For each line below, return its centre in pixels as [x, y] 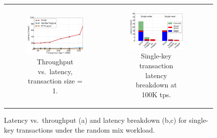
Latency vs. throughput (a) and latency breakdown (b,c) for [95, 120]
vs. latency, [55, 71]
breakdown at [156, 85]
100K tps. [156, 94]
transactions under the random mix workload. [86, 129]
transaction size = [55, 81]
